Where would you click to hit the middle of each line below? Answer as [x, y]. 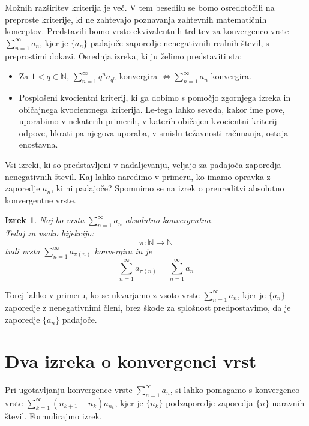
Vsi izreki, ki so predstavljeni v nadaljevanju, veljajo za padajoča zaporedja [143, 164]
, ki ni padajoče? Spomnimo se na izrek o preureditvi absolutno [168, 188]
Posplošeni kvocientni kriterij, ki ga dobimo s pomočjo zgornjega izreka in [155, 97]
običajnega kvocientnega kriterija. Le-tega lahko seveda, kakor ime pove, [152, 109]
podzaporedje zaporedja [209, 402]
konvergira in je [123, 250]
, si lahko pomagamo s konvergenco [235, 389]
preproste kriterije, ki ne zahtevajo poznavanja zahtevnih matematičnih [136, 19]
